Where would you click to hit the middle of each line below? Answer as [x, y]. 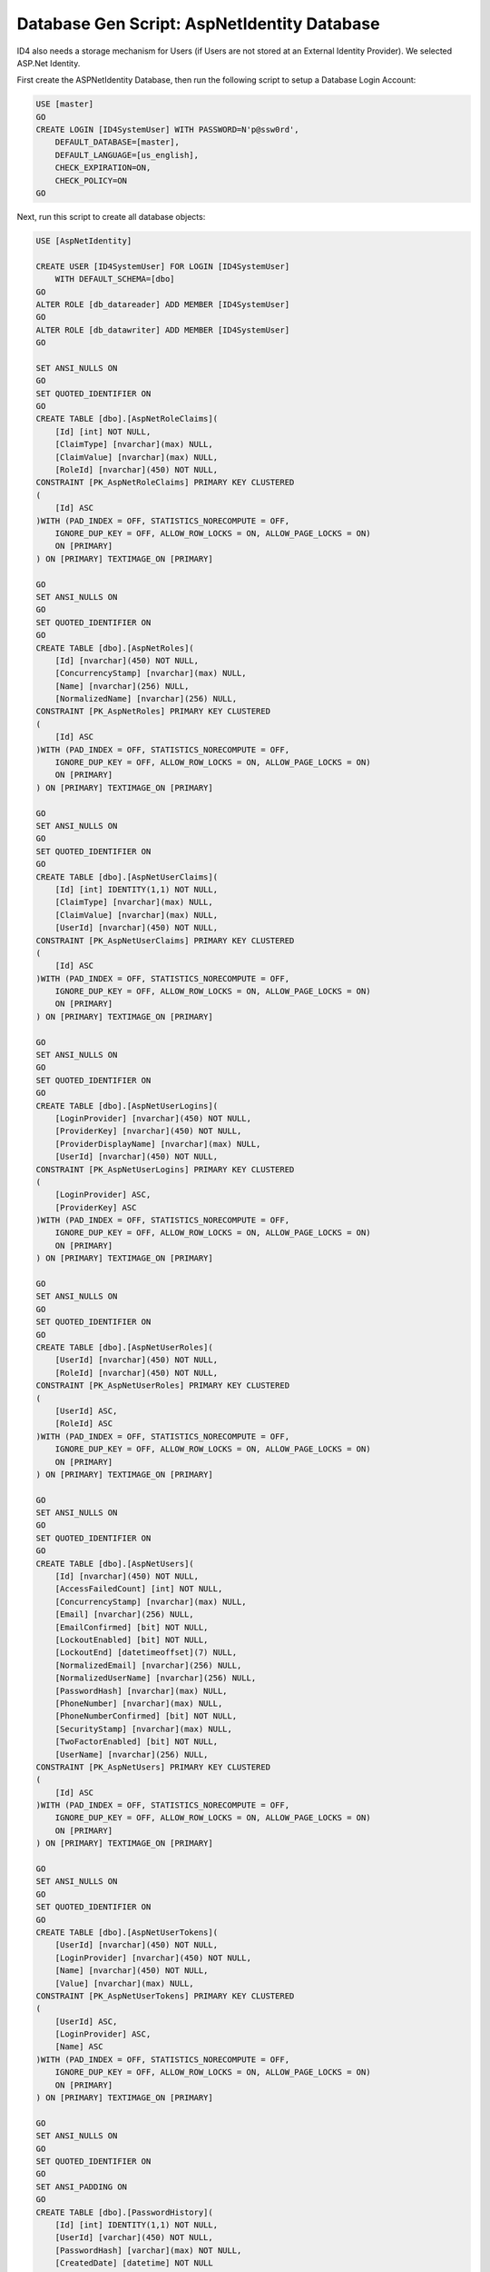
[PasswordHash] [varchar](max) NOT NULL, [148, 2250]
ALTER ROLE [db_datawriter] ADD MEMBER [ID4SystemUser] [163, 330]
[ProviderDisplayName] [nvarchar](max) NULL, [158, 1144]
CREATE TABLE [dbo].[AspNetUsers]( [115, 1564]
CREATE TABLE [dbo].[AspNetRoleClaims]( [127, 419]
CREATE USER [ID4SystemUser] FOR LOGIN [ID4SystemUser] [163, 266]
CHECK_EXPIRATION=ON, [103, 168]
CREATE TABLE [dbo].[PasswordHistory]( [124, 2212]
